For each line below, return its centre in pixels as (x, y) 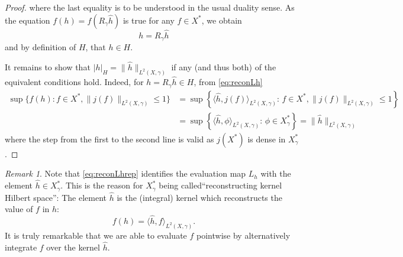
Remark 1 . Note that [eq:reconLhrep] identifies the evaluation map (125, 173)
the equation (28, 20)
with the (276, 173)
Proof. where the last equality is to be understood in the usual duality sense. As (150, 7)
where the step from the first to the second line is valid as (109, 139)
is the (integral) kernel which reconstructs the (199, 197)
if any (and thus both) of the (224, 67)
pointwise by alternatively (244, 235)
